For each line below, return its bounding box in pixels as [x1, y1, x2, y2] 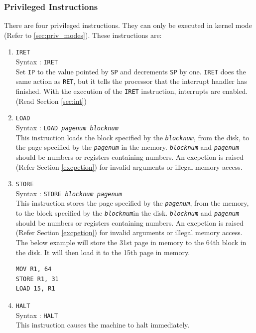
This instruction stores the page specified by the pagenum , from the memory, [15, 198, 249, 208]
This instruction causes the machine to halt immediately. [15, 320, 190, 330]
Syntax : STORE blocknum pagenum [15, 188, 122, 198]
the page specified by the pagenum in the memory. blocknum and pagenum [15, 142, 239, 152]
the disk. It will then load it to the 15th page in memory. [15, 247, 190, 257]
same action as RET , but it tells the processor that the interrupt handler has [15, 76, 247, 86]
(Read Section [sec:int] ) [15, 95, 87, 106]
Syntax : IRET [15, 56, 58, 67]
